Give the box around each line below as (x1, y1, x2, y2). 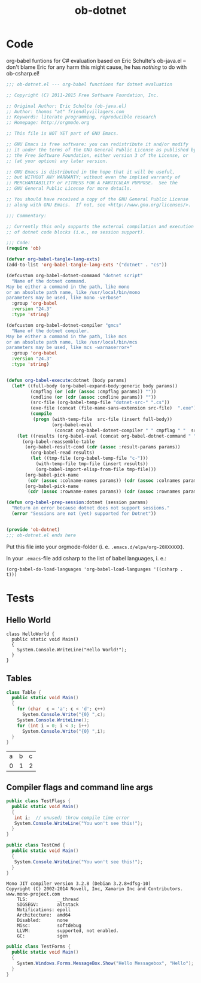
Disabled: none (17, 917, 68, 924)
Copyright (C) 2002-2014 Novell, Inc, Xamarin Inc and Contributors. (6, 886, 184, 892)
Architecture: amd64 (17, 912, 71, 918)
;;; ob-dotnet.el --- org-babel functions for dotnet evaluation (6, 81, 172, 87)
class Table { (6, 689, 42, 695)
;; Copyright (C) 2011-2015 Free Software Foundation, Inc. (6, 92, 160, 98)
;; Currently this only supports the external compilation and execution (6, 223, 194, 229)
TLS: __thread (17, 896, 79, 903)
